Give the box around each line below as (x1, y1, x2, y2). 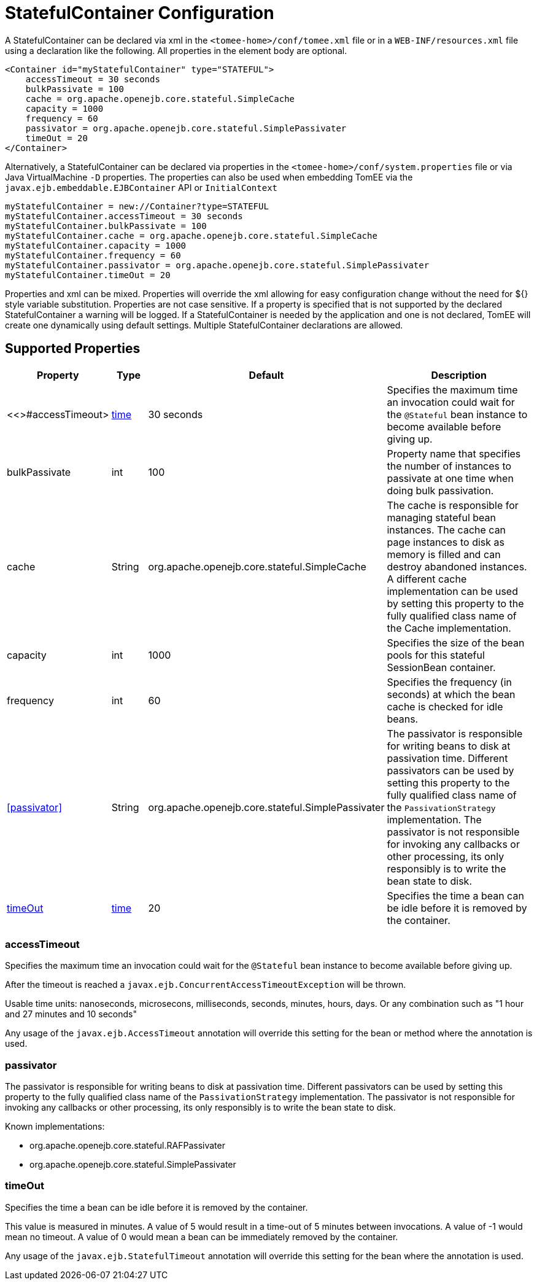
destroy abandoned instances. (387, 560, 527, 573)
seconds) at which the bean (387, 688, 516, 701)
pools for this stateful (387, 648, 485, 661)
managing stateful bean (387, 511, 496, 524)
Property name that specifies (387, 447, 521, 460)
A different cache (387, 572, 467, 585)
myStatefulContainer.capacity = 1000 (5, 240, 187, 250)
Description (431, 368, 487, 381)
